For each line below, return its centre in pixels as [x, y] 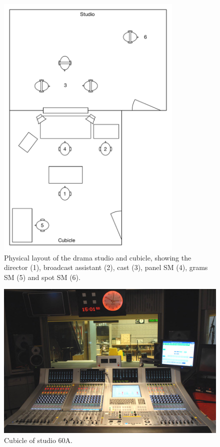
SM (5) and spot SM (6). [42, 277]
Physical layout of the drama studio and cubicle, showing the [98, 257]
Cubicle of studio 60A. [38, 440]
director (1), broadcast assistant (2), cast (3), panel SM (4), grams [106, 267]
